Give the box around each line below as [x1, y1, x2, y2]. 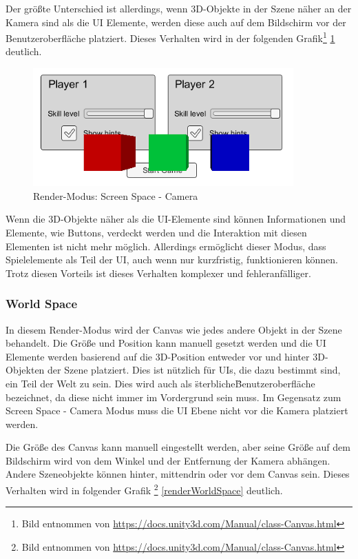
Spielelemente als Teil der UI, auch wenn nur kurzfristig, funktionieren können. [6, 252, 338, 267]
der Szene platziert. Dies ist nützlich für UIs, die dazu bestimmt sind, [48, 363, 341, 377]
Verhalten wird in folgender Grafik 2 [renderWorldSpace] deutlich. [6, 481, 283, 497]
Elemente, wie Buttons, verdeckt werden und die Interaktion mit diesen [6, 225, 307, 239]
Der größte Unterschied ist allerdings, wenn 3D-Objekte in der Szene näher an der [6, 1, 352, 15]
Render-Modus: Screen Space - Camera [33, 188, 198, 203]
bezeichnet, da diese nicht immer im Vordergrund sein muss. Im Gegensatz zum [6, 389, 341, 404]
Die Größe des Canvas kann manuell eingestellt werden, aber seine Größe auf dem [6, 440, 350, 454]
